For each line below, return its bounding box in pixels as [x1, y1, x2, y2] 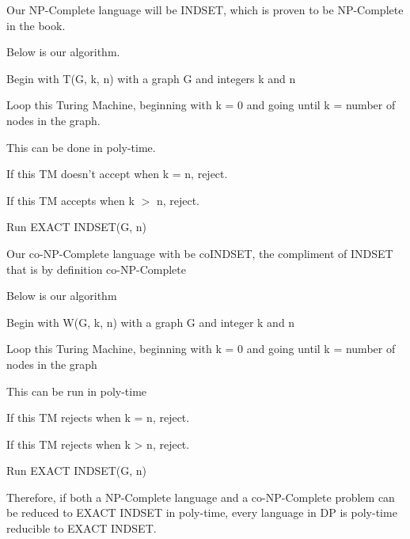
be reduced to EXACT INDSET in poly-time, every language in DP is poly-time [6, 504, 397, 521]
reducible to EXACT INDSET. [6, 520, 157, 537]
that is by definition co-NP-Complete [6, 260, 186, 277]
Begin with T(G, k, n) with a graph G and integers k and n [6, 70, 296, 86]
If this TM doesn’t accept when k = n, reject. [6, 165, 228, 182]
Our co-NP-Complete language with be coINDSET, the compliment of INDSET [6, 245, 393, 261]
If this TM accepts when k [6, 192, 135, 208]
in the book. [6, 17, 66, 33]
